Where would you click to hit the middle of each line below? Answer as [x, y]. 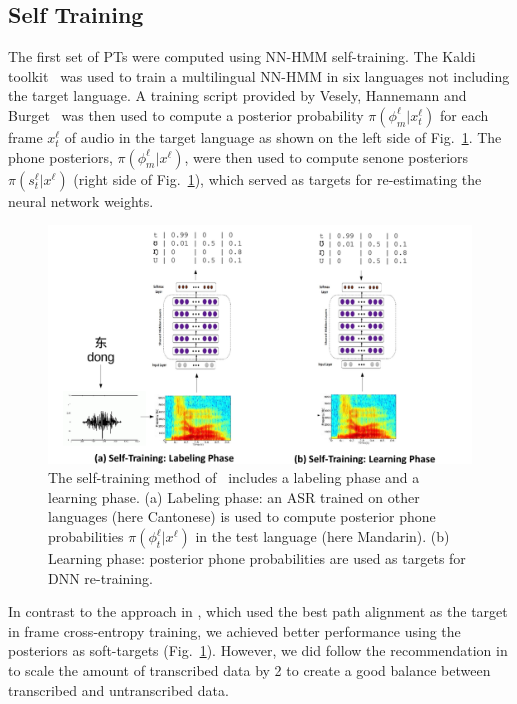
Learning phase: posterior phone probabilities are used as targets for [257, 558]
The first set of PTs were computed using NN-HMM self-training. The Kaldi [242, 56]
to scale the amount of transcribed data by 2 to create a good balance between [249, 670]
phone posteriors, [60, 156]
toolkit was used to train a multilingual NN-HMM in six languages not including [259, 75]
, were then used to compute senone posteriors [326, 156]
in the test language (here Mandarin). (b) [322, 536]
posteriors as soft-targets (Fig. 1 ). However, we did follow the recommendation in [258, 650]
